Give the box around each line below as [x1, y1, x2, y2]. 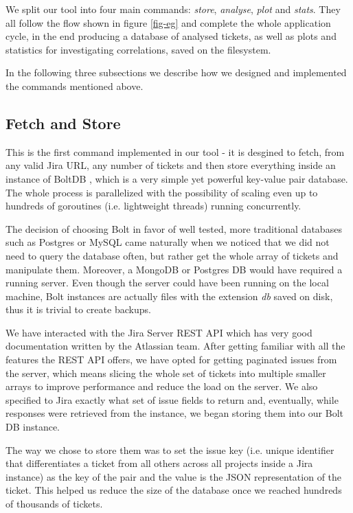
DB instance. [5, 420, 60, 434]
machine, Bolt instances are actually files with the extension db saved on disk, [5, 288, 333, 303]
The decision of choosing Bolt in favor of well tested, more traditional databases [5, 221, 342, 236]
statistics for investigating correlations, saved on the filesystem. [5, 42, 271, 56]
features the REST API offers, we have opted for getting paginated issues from [5, 352, 337, 367]
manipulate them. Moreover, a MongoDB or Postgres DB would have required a [5, 262, 343, 276]
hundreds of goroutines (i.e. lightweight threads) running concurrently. [5, 198, 301, 213]
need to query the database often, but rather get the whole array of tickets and [5, 248, 339, 262]
